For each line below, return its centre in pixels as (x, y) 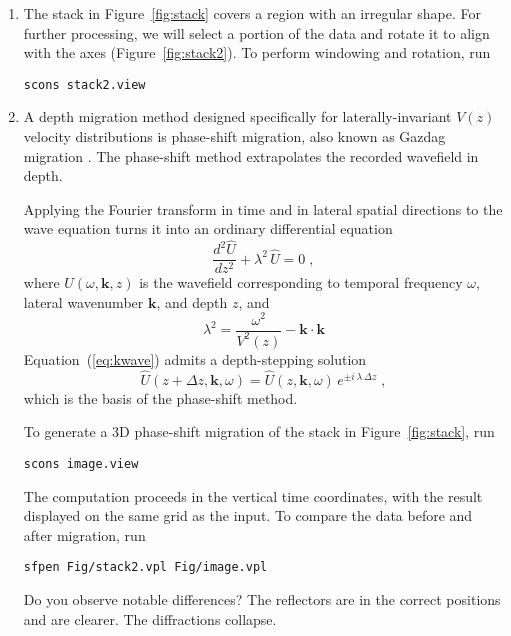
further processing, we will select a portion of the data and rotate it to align (256, 32)
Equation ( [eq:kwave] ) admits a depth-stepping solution (195, 358)
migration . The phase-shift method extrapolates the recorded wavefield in (251, 155)
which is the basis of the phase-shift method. (160, 397)
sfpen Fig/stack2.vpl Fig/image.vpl (145, 567)
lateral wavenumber (83, 301)
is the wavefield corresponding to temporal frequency (301, 282)
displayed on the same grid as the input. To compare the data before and (248, 515)
